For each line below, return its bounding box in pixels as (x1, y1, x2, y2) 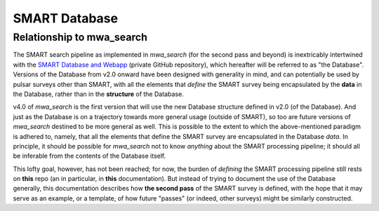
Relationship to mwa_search (13, 31, 147, 43)
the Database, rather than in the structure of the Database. (13, 90, 184, 98)
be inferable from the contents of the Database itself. (13, 151, 166, 161)
